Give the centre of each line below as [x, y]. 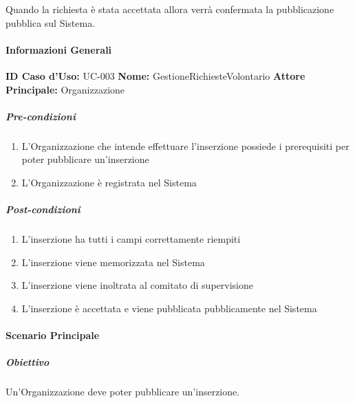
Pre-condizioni [41, 116]
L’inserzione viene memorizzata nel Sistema [113, 262]
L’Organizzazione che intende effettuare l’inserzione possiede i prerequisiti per [185, 145]
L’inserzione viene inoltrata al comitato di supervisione [137, 285]
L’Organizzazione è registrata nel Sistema [109, 182]
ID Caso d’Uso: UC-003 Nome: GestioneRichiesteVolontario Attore [155, 75]
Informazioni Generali [59, 49]
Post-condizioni [43, 209]
